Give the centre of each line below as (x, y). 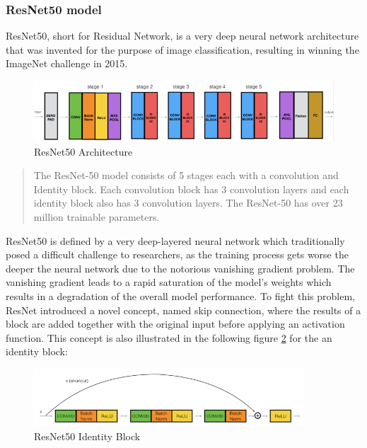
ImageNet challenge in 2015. (67, 63)
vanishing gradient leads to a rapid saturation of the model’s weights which (169, 282)
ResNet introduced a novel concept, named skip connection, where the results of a (183, 310)
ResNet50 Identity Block (87, 436)
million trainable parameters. (97, 216)
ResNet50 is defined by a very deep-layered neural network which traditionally (175, 240)
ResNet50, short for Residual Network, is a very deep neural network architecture (182, 36)
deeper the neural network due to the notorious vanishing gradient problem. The (180, 268)
